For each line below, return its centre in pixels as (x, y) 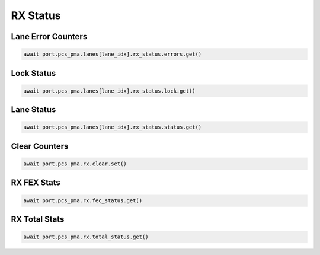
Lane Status (33, 110)
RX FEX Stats (36, 183)
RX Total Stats (38, 219)
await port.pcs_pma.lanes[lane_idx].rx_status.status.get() (113, 127)
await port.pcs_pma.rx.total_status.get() (86, 237)
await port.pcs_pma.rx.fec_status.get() (83, 200)
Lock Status (33, 73)
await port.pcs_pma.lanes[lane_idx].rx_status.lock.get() (109, 91)
